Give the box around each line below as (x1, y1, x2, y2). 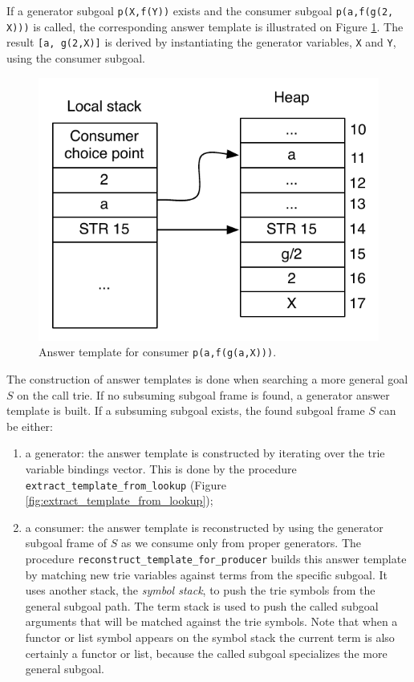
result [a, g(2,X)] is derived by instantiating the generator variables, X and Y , (6, 34, 396, 51)
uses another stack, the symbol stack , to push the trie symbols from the (25, 582, 375, 599)
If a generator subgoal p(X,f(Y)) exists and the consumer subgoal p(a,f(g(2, (6, 2, 394, 18)
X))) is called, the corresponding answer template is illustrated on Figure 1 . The (6, 18, 404, 35)
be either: (6, 417, 53, 434)
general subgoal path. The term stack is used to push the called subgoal (25, 597, 379, 614)
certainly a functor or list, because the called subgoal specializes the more (25, 644, 388, 661)
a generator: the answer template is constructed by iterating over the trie (25, 445, 385, 461)
